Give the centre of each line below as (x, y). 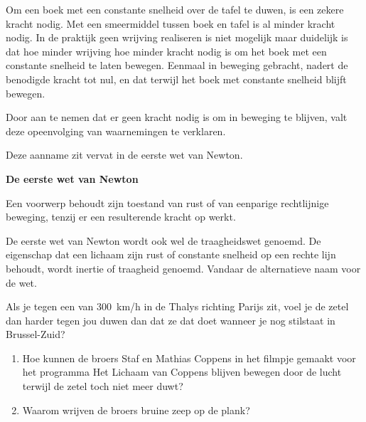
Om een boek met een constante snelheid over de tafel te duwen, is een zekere (175, 9)
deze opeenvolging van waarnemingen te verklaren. (116, 131)
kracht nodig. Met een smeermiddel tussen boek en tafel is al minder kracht (171, 23)
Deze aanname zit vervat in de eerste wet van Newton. (124, 155)
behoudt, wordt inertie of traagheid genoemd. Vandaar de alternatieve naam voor (183, 268)
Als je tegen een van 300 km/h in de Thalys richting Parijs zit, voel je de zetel (177, 306)
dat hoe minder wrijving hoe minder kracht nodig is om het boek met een (166, 51)
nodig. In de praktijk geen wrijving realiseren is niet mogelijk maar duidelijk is (177, 37)
